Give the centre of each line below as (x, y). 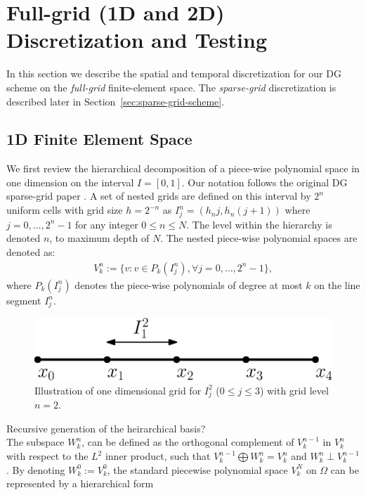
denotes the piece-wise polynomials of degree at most (189, 284)
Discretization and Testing (137, 40)
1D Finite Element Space (99, 139)
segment (24, 300)
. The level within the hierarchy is (259, 224)
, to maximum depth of (99, 238)
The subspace (35, 442)
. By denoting (36, 469)
